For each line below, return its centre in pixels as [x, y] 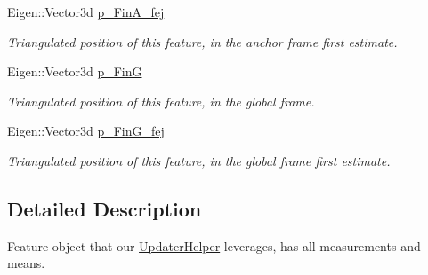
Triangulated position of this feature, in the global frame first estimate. [199, 160]
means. [26, 263]
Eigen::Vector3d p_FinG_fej [86, 131]
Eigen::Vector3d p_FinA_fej [86, 12]
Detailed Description [105, 208]
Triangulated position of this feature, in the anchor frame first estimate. [202, 41]
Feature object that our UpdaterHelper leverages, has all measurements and [214, 245]
